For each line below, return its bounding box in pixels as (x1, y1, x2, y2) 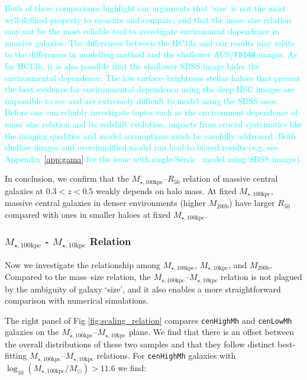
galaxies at (5, 184, 44, 197)
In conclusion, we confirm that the (5, 172, 130, 185)
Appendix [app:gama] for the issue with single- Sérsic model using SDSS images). (5, 152, 302, 165)
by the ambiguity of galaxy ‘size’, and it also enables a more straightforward (5, 282, 281, 295)
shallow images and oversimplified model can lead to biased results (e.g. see (5, 141, 278, 153)
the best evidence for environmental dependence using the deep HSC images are (5, 83, 295, 95)
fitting (5, 349, 27, 362)
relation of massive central (183, 172, 278, 185)
